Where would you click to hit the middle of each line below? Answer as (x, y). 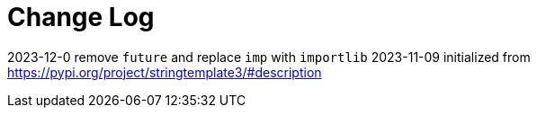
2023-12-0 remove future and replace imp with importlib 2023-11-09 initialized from (269, 57)
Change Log (81, 17)
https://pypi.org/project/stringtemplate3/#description (165, 72)
